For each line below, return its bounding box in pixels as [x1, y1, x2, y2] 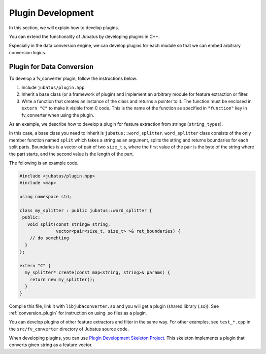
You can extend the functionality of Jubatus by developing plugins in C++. [9, 34, 160, 39]
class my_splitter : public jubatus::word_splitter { [19, 208, 152, 213]
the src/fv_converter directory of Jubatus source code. [9, 326, 129, 332]
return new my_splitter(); [30, 277, 96, 282]
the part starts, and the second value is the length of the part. [9, 151, 134, 157]
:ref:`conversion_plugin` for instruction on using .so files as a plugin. [9, 310, 147, 316]
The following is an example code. [9, 160, 79, 166]
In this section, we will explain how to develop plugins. [9, 25, 119, 31]
